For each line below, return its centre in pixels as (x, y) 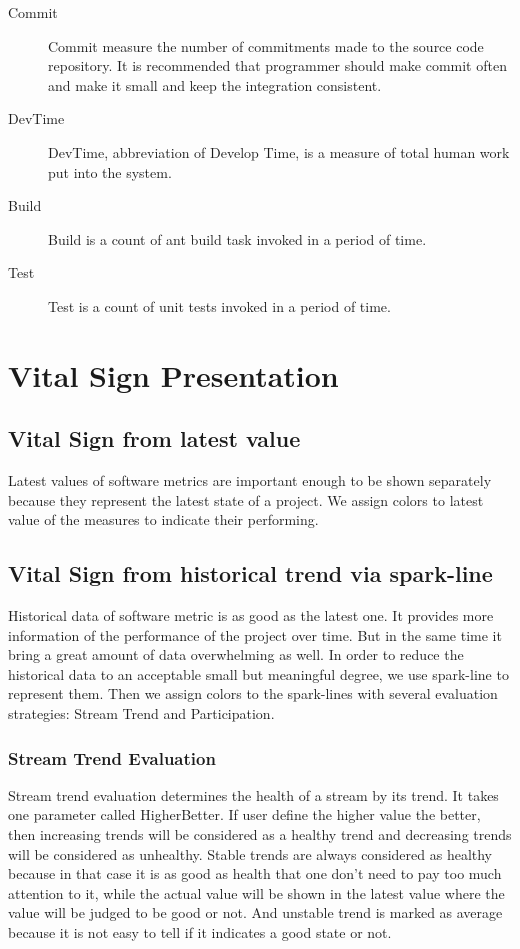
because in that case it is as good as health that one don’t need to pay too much (255, 873)
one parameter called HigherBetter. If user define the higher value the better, (244, 814)
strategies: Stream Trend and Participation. (141, 713)
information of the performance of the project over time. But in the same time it (255, 634)
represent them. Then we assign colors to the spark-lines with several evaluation (253, 693)
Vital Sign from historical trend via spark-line (250, 573)
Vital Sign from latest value (154, 438)
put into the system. (110, 171)
